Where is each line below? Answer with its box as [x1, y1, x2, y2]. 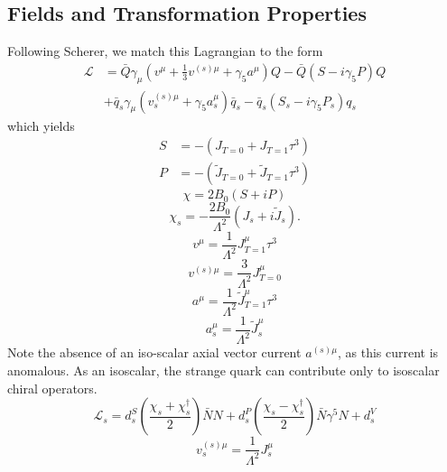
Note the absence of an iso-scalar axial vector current [7, 343, 302, 362]
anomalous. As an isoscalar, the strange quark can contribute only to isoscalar [7, 360, 440, 379]
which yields [7, 116, 75, 134]
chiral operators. [7, 378, 98, 397]
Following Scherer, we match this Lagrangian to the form [7, 42, 323, 60]
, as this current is [337, 343, 439, 362]
